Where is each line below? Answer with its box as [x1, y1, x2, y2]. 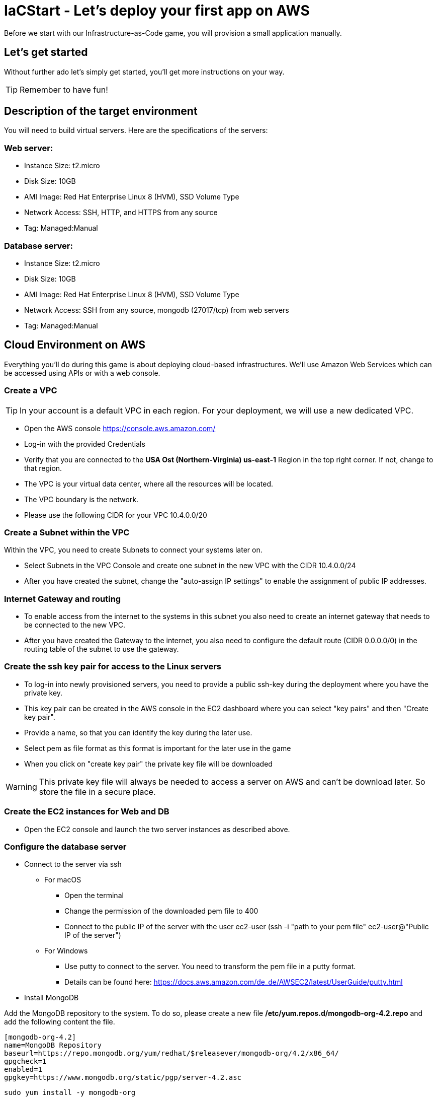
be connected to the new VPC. [24, 621, 126, 630]
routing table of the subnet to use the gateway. [24, 645, 179, 654]
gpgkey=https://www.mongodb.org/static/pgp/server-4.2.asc [4, 1073, 242, 1082]
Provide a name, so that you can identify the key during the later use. [24, 728, 252, 737]
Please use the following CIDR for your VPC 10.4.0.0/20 [24, 510, 207, 519]
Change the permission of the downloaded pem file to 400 [64, 907, 258, 916]
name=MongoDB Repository [4, 1041, 102, 1050]
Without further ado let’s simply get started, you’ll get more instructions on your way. [4, 67, 285, 76]
